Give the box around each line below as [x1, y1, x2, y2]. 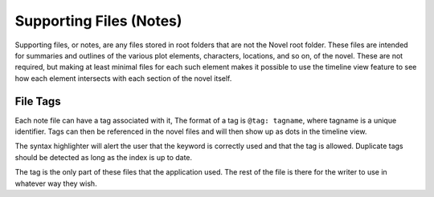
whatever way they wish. [14, 179, 97, 188]
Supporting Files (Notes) [14, 12, 182, 30]
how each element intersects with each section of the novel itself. [14, 73, 232, 83]
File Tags [14, 94, 61, 108]
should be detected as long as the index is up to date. [14, 152, 193, 162]
